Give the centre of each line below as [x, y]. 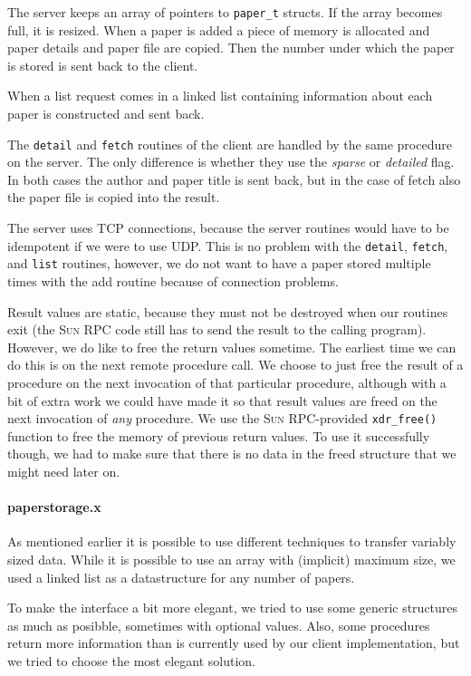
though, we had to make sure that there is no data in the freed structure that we [232, 454]
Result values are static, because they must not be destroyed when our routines [228, 311]
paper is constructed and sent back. [106, 114]
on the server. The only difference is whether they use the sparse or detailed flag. [231, 162]
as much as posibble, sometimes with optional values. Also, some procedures [219, 625]
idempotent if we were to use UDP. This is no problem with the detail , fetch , [228, 245]
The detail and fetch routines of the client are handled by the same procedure [230, 144]
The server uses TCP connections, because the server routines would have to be [228, 228]
